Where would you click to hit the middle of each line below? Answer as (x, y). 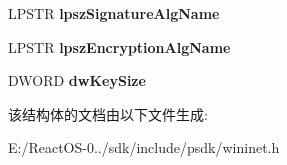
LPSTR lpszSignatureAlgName (114, 13)
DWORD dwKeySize (77, 80)
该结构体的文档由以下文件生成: (108, 113)
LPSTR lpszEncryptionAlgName (119, 46)
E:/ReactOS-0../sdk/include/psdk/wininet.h (144, 147)
